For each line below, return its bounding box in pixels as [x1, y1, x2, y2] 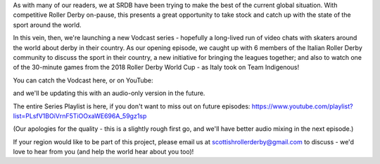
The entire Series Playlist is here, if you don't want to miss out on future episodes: [13, 102, 251, 111]
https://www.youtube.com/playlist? [251, 102, 353, 111]
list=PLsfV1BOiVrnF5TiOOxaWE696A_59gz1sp [13, 111, 147, 120]
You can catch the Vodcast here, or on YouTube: [13, 76, 153, 84]
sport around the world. [13, 20, 82, 29]
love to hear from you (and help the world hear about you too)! [13, 148, 194, 156]
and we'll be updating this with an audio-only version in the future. [13, 89, 205, 98]
